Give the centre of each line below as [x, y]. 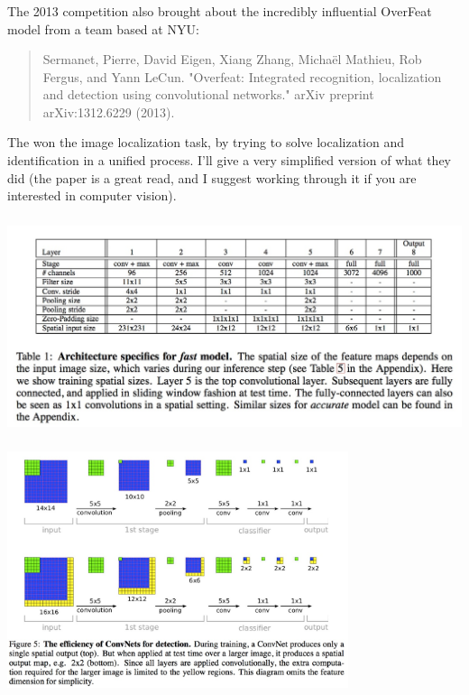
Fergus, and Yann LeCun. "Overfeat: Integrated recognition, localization [242, 76]
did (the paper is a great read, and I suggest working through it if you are [212, 177]
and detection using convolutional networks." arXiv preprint [208, 94]
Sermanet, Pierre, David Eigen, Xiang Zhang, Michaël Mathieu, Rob [232, 59]
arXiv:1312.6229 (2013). [109, 111]
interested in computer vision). [92, 195]
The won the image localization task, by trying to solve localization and [206, 142]
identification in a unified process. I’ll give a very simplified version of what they [229, 160]
